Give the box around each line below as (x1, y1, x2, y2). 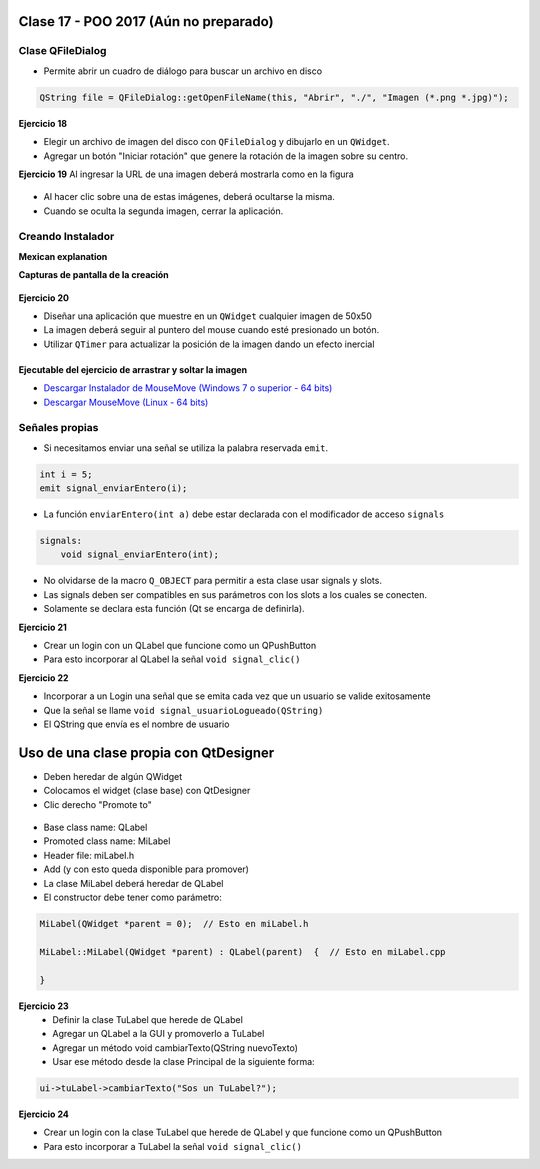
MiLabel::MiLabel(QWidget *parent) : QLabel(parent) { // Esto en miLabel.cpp (39, 946, 446, 957)
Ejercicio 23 (18, 1000, 69, 1012)
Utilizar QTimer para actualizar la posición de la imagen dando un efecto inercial (43, 338, 375, 350)
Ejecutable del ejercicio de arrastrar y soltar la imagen (18, 363, 248, 375)
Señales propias (18, 421, 99, 435)
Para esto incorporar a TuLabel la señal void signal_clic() (43, 1140, 302, 1152)
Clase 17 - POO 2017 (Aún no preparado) (18, 13, 274, 30)
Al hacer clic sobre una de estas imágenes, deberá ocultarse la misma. (43, 191, 335, 203)
